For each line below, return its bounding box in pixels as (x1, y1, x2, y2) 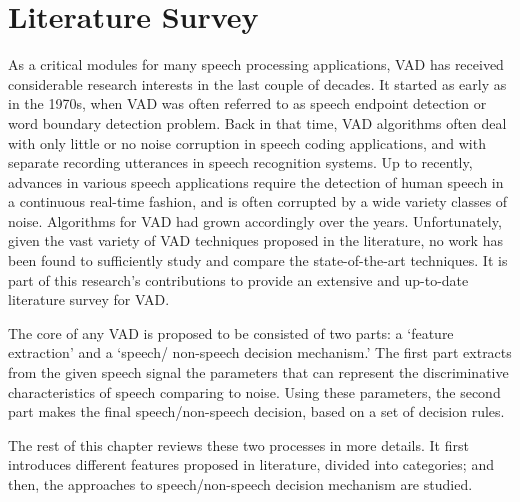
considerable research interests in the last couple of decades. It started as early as (8, 73, 507, 94)
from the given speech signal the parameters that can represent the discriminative (8, 362, 509, 383)
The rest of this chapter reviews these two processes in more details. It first (8, 434, 469, 455)
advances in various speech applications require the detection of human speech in (8, 171, 504, 192)
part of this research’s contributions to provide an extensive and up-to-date (8, 269, 469, 290)
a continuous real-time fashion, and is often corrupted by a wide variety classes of (8, 191, 508, 212)
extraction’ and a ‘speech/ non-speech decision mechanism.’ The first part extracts (8, 342, 512, 363)
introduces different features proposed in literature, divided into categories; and (8, 454, 494, 475)
